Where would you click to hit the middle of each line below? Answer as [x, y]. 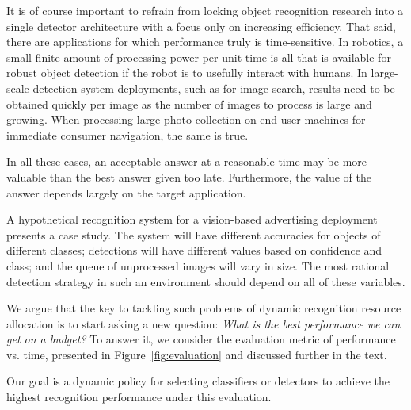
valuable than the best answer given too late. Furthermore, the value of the [189, 176]
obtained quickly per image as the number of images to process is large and [189, 103]
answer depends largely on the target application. [126, 192]
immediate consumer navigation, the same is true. [127, 134]
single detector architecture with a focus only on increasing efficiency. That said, [201, 26]
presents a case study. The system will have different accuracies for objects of [194, 234]
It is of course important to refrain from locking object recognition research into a [205, 10]
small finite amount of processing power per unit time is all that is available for [199, 57]
